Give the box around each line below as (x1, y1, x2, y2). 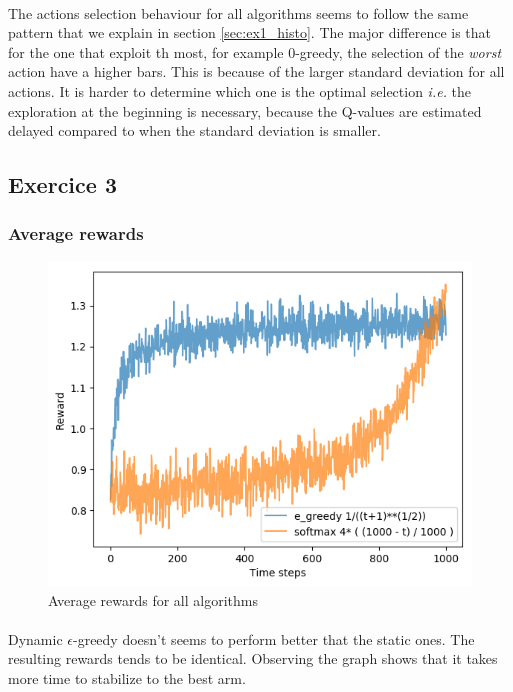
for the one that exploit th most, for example (8, 41, 284, 62)
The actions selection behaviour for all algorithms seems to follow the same (8, 2, 469, 23)
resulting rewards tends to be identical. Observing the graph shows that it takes (8, 648, 498, 669)
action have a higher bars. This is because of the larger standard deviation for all (8, 61, 505, 82)
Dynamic (8, 628, 63, 649)
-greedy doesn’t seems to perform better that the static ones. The (73, 628, 475, 649)
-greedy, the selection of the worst (295, 41, 502, 62)
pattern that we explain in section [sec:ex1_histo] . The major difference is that (8, 22, 492, 43)
